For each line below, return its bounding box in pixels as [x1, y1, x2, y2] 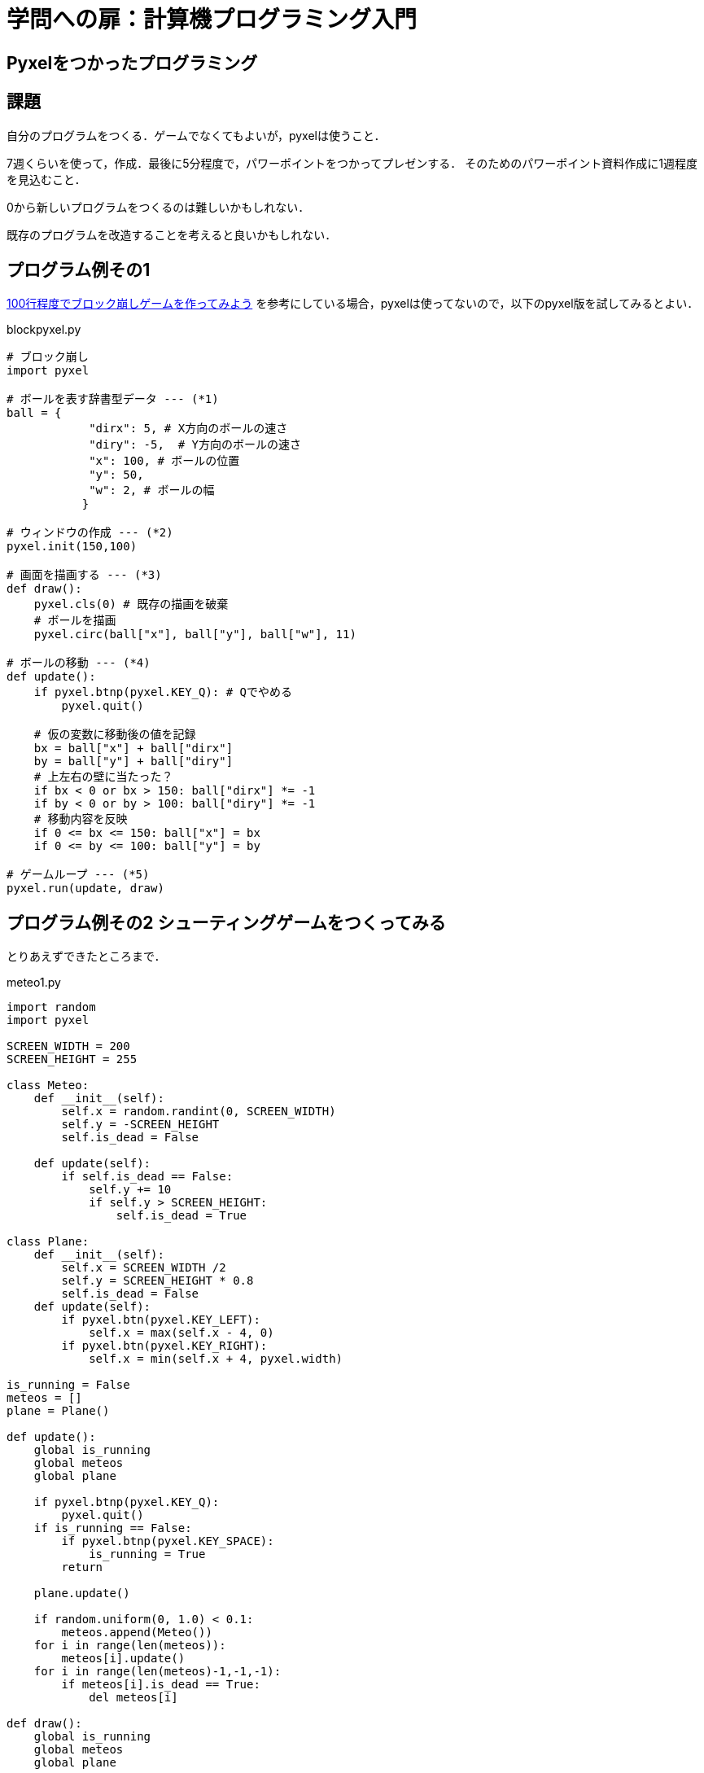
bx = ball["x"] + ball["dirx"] [33, 742, 234, 755]
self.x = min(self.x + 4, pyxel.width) [89, 1352, 343, 1366]
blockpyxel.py [7, 322, 81, 337]
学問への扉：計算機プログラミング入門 [7, 6, 418, 33]
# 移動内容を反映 [33, 812, 128, 826]
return [61, 1561, 103, 1574]
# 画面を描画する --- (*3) [7, 568, 162, 582]
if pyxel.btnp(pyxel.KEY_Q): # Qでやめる [33, 685, 293, 699]
